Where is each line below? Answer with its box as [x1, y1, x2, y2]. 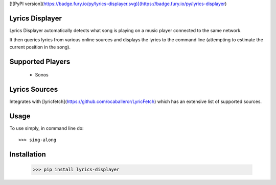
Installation [9, 150, 46, 159]
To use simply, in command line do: [9, 125, 84, 131]
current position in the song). [9, 44, 71, 50]
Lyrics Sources [9, 85, 58, 94]
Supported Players [9, 57, 71, 66]
